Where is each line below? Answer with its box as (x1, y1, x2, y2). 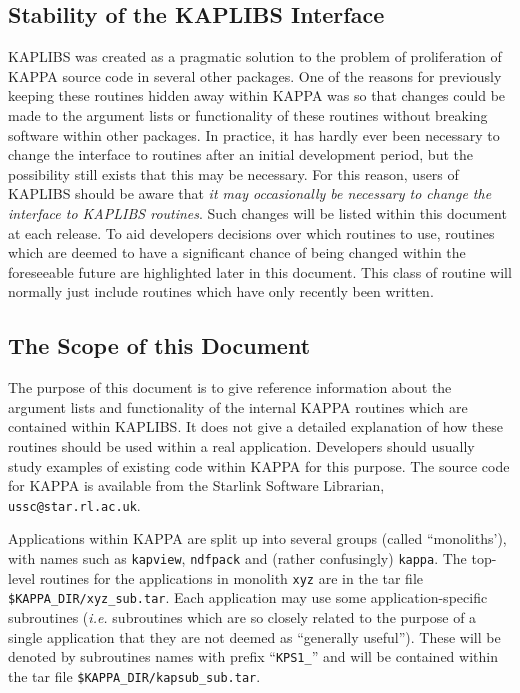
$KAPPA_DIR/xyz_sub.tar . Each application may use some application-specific (8, 587, 488, 608)
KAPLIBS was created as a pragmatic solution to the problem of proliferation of (8, 46, 502, 67)
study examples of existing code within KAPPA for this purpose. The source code (8, 455, 510, 476)
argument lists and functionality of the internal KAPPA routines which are (8, 396, 468, 417)
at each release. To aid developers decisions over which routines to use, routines (8, 222, 495, 243)
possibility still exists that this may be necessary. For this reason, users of (8, 163, 459, 184)
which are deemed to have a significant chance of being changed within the (8, 242, 466, 263)
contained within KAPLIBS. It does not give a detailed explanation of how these (8, 416, 504, 437)
